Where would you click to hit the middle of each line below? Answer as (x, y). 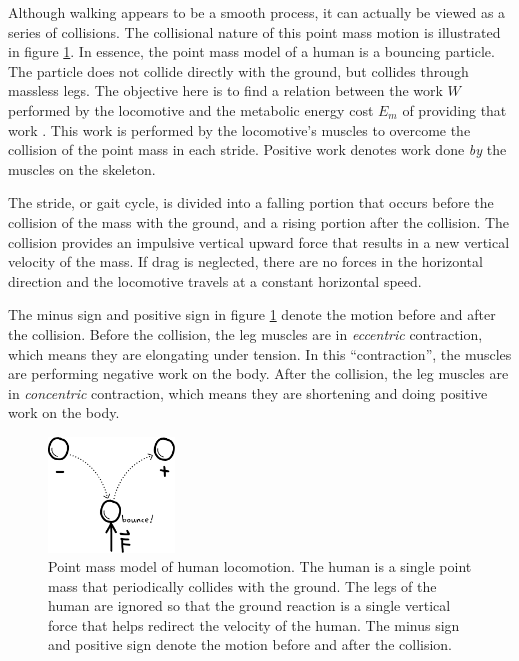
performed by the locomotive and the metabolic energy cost (191, 109)
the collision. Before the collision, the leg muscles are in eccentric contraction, (245, 333)
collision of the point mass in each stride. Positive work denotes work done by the (257, 149)
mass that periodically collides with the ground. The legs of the (242, 585)
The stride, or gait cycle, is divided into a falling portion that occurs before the (251, 202)
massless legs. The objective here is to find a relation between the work (225, 90)
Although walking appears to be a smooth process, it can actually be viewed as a (257, 12)
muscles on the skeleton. (82, 168)
